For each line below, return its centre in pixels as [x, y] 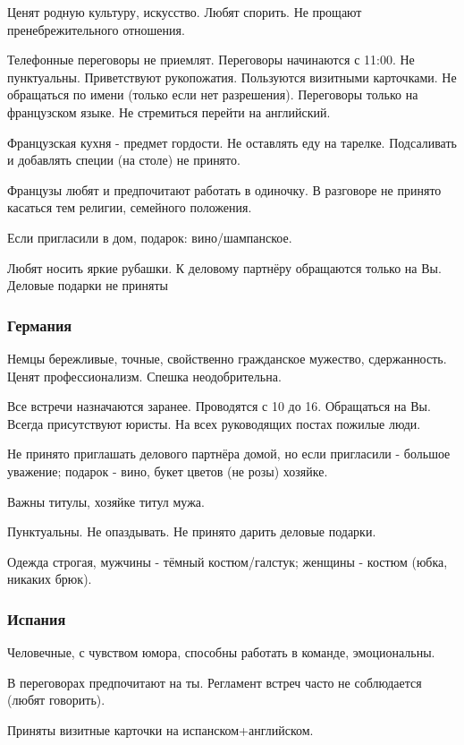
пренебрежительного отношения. [96, 29]
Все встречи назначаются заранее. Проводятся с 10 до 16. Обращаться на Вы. [219, 406]
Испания [37, 618]
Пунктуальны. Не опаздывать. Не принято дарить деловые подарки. [192, 531]
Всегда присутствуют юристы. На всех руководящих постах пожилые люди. [214, 423]
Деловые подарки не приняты [88, 285]
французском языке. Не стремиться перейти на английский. [169, 111]
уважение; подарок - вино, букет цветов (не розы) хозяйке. [168, 471]
